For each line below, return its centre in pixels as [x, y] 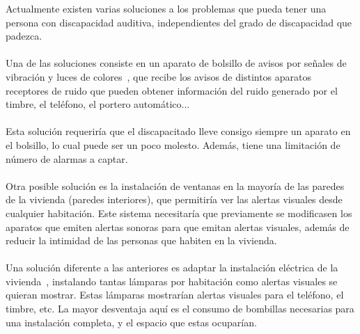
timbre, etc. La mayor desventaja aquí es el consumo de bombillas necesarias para [180, 309]
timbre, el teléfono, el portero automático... [98, 104]
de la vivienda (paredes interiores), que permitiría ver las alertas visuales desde [174, 199]
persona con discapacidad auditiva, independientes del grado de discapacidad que [179, 22]
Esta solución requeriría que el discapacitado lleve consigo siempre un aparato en [178, 131]
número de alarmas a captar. [67, 158]
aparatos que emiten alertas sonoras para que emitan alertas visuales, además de [178, 226]
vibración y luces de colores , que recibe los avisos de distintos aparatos [159, 76]
